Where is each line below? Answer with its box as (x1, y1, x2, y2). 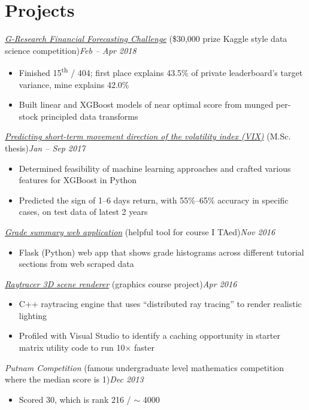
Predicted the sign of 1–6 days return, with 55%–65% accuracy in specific (19, 193, 289, 206)
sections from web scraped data (19, 257, 134, 270)
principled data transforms (41, 110, 138, 122)
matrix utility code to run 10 (19, 341, 125, 354)
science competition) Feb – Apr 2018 (5, 44, 137, 56)
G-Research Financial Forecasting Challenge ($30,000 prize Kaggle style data (5, 32, 287, 45)
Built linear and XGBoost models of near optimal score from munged (19, 98, 274, 111)
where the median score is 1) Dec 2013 (5, 373, 144, 385)
